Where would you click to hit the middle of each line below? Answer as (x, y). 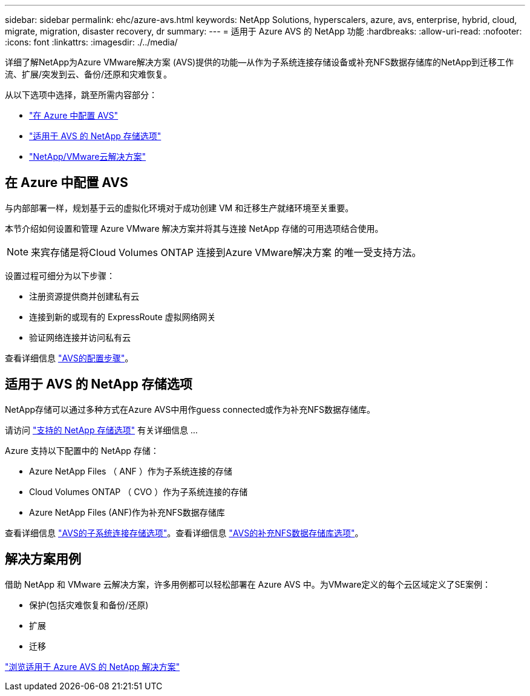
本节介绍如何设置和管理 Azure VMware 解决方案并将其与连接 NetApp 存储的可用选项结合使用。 (194, 228)
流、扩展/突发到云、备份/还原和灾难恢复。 (89, 74)
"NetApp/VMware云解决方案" (88, 156)
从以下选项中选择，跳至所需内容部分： (81, 95)
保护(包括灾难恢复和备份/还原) (89, 605)
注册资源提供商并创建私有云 (84, 296)
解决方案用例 (43, 559)
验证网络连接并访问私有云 (80, 337)
